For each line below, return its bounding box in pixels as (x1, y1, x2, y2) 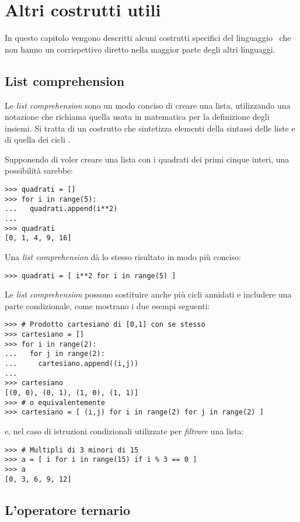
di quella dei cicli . (5, 133, 71, 146)
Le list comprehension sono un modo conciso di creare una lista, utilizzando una (5, 99, 291, 111)
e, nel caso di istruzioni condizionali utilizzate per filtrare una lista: (5, 425, 244, 437)
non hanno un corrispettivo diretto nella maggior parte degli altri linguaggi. (5, 43, 275, 55)
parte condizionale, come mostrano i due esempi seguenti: (5, 299, 210, 312)
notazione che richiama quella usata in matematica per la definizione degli (5, 110, 270, 123)
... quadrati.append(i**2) (5, 205, 118, 213)
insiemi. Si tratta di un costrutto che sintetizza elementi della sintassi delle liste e (5, 122, 295, 134)
